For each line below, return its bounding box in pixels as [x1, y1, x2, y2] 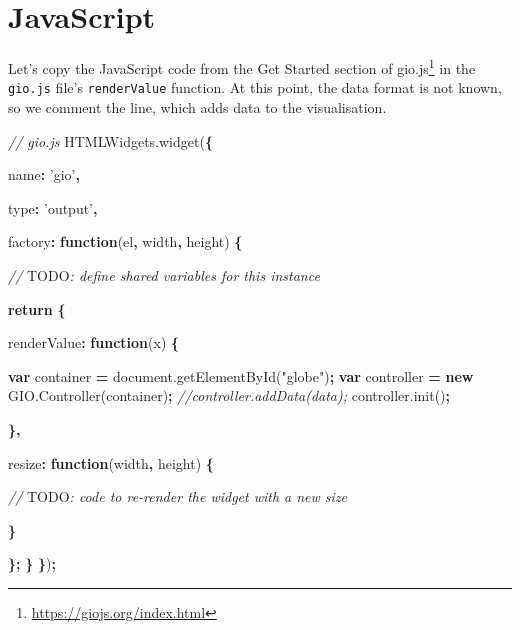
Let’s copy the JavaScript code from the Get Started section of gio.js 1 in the [8, 55, 476, 78]
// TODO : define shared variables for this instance [8, 265, 320, 285]
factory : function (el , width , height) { [8, 231, 243, 252]
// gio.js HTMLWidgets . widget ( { [8, 130, 213, 151]
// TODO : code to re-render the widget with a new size [8, 486, 348, 507]
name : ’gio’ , [8, 164, 80, 185]
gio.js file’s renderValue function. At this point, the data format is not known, [8, 77, 502, 98]
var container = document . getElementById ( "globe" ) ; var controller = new [8, 365, 474, 386]
